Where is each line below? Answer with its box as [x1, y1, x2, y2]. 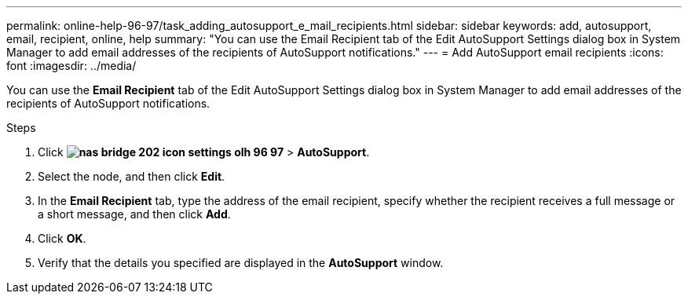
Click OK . [38, 232, 86, 245]
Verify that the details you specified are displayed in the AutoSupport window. [38, 256, 444, 269]
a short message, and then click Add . [38, 207, 231, 221]
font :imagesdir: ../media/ [6, 59, 137, 72]
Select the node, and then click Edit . [38, 170, 225, 183]
